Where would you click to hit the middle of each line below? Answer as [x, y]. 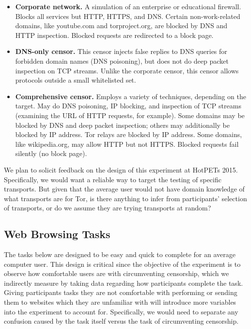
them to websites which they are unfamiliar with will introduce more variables [120, 302]
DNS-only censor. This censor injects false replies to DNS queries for [121, 51]
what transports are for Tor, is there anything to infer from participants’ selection [125, 198]
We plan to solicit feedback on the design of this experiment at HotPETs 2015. [121, 169]
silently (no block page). [51, 153]
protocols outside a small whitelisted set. [76, 80]
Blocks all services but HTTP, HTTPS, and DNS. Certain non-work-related [128, 16]
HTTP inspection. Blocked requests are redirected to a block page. [114, 35]
